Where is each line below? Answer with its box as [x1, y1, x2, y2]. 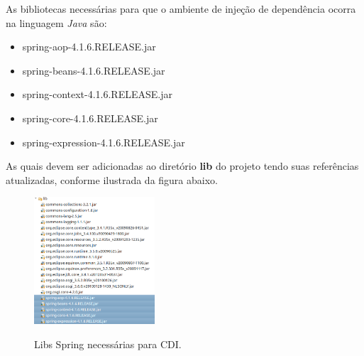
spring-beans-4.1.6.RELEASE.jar [22, 63, 165, 77]
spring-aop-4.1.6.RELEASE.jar [22, 39, 156, 54]
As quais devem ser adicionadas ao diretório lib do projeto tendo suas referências [6, 158, 359, 173]
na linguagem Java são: [6, 15, 107, 30]
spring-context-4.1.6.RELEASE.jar [22, 87, 172, 102]
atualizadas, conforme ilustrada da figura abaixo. [6, 172, 218, 187]
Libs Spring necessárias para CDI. [34, 336, 182, 351]
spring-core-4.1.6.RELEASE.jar [22, 110, 158, 125]
